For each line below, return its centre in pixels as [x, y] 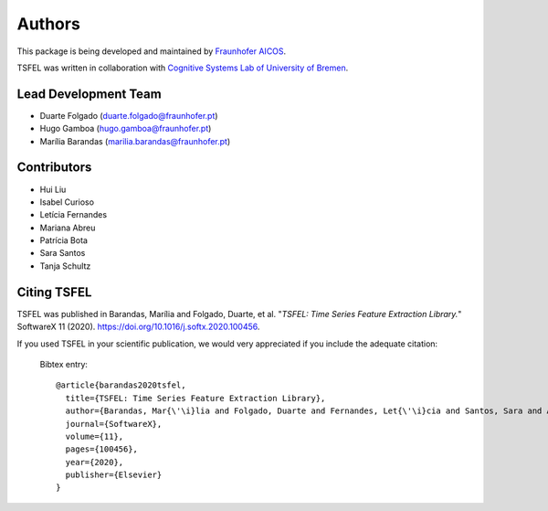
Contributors [54, 168]
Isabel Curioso [67, 202]
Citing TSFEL [54, 292]
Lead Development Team [89, 94]
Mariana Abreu [68, 228]
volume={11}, [95, 436]
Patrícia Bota [64, 240]
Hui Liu [53, 189]
